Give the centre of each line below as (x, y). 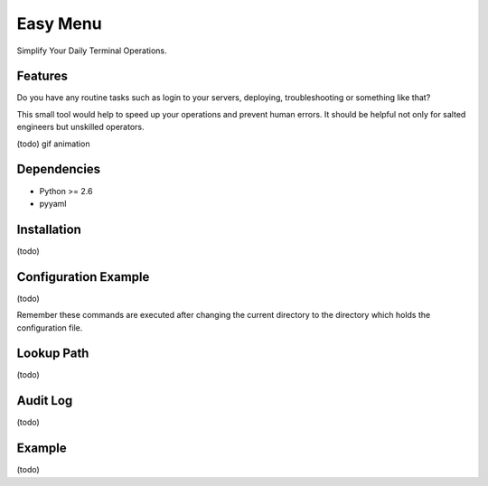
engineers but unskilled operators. (80, 127)
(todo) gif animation (53, 144)
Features (42, 76)
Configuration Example (83, 277)
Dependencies (59, 169)
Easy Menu (60, 23)
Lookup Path (53, 354)
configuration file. (50, 327)
